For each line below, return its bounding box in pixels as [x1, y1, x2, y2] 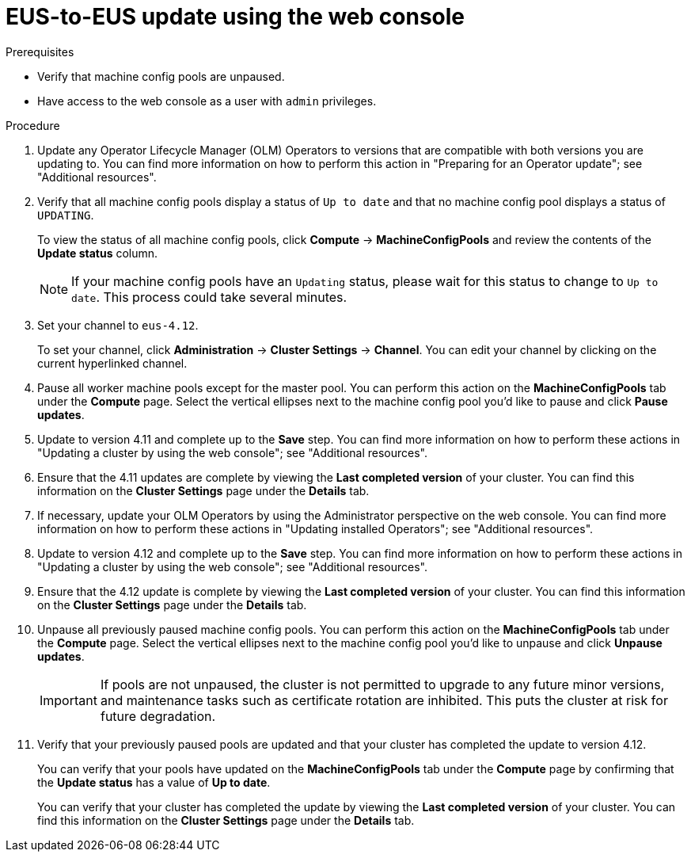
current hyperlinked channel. [37, 356, 188, 370]
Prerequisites [6, 44, 74, 59]
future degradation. [100, 707, 216, 724]
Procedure [6, 118, 60, 132]
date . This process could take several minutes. [71, 288, 347, 305]
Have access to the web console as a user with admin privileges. [37, 93, 377, 108]
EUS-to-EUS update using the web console [6, 3, 465, 30]
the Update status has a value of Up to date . [37, 775, 271, 789]
